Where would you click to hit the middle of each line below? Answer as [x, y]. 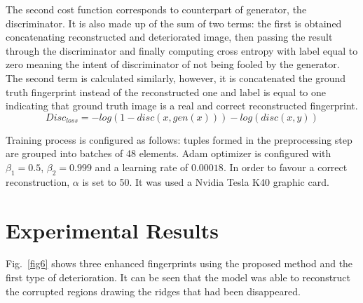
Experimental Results [112, 230]
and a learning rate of [142, 167]
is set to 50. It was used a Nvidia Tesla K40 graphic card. [206, 181]
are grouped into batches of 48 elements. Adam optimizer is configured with [169, 153]
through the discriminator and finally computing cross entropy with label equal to [182, 50]
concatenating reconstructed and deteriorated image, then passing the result [169, 37]
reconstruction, [38, 181]
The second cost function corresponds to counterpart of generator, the [156, 9]
